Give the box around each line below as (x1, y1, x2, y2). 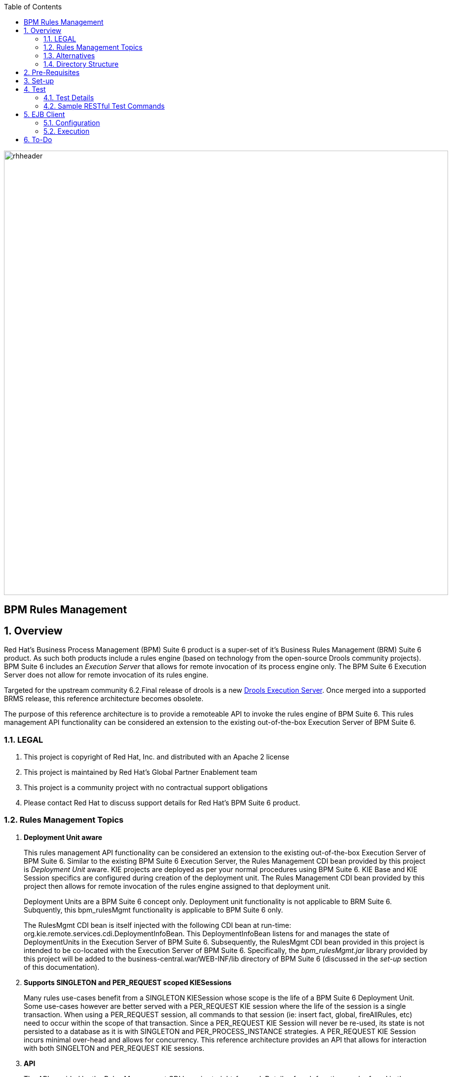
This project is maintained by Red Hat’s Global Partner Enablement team (24, 768, 258, 777)
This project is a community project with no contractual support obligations (24, 783, 268, 792)
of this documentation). (24, 962, 100, 971)
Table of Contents (4, 2, 62, 11)
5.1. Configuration (43, 119, 100, 127)
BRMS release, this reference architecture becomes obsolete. (4, 694, 204, 703)
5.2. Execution (43, 127, 90, 135)
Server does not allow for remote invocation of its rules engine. (4, 671, 209, 679)
